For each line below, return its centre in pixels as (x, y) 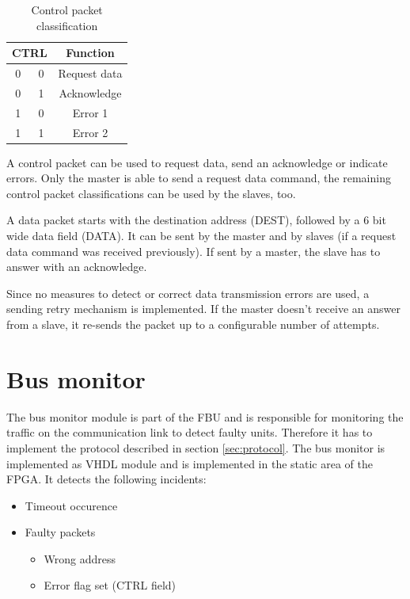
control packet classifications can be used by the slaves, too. (151, 193)
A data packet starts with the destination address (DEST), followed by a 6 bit (196, 220)
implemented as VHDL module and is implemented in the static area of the (190, 463)
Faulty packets (60, 532)
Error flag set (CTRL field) (110, 585)
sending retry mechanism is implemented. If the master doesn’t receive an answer (203, 309)
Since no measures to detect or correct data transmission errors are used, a (188, 293)
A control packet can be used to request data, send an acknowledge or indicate (197, 162)
